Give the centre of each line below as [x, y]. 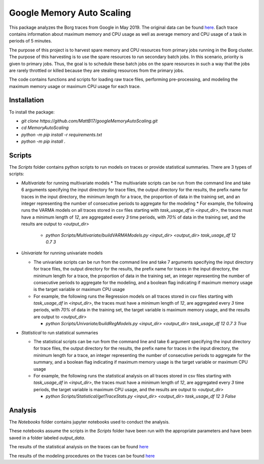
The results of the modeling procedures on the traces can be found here [82, 456]
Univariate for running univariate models [62, 253]
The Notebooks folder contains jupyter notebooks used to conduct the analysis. [89, 422]
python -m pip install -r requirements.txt [62, 134]
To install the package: [32, 112]
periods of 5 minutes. [31, 41]
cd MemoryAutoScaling [45, 128]
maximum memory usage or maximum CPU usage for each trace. [75, 86]
